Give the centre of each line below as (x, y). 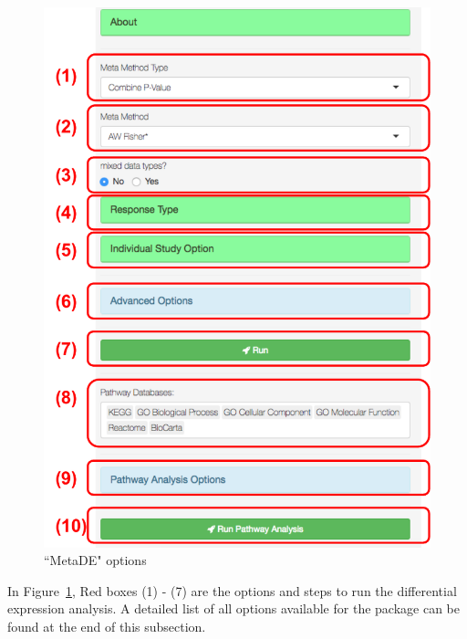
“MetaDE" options (95, 560)
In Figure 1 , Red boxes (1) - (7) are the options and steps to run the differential (232, 590)
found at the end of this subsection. (107, 626)
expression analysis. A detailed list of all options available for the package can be (233, 608)
